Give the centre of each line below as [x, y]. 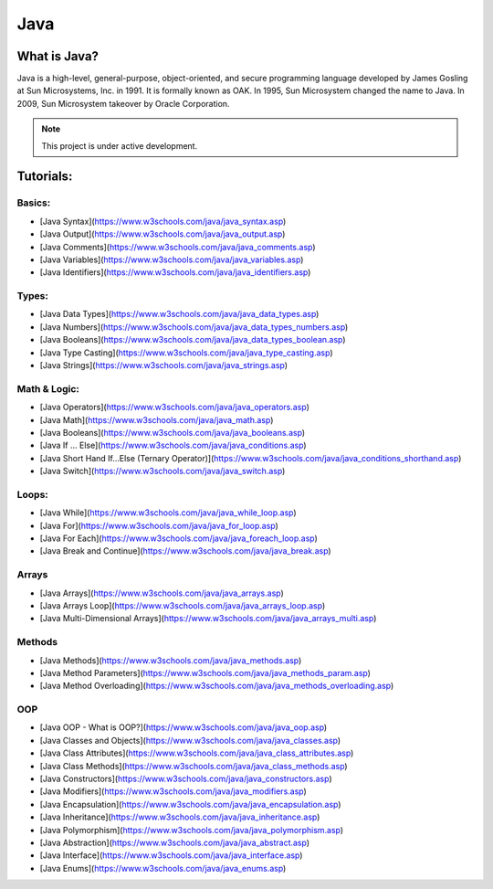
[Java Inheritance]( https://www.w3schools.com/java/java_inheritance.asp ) [180, 817]
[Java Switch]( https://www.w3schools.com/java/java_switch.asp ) [163, 471]
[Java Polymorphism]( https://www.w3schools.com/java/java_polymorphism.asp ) [192, 830]
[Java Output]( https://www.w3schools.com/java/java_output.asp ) [163, 234]
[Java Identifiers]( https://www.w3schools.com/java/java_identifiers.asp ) [175, 272]
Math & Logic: [48, 388]
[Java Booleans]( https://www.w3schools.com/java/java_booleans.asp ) [173, 432]
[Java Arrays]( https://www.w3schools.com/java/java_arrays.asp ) [162, 593]
